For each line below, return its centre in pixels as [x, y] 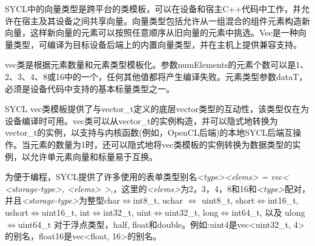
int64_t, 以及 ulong [268, 212]
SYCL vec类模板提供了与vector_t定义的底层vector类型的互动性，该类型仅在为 [157, 109]
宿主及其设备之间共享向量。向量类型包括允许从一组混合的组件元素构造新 [166, 20]
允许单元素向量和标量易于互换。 [94, 156]
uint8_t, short [228, 200]
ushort [17, 212]
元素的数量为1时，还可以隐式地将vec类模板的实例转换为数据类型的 [161, 144]
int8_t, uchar [158, 200]
